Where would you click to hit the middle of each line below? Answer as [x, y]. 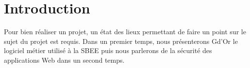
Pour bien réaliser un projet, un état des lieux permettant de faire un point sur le [125, 31]
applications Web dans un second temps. [64, 60]
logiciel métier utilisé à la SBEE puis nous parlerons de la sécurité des [108, 50]
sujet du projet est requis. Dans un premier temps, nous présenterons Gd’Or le [121, 41]
